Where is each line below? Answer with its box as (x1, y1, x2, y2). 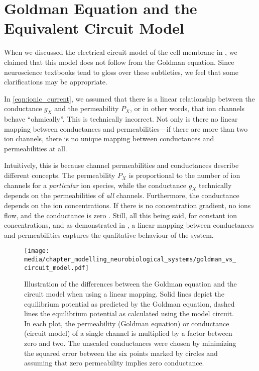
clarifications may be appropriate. (4, 76, 107, 87)
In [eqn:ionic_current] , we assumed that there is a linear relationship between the (4, 93, 255, 104)
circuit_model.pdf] (24, 264, 89, 271)
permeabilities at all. (4, 143, 67, 153)
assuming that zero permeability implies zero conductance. (24, 357, 204, 368)
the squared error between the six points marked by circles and (24, 347, 218, 358)
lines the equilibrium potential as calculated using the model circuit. (24, 308, 234, 319)
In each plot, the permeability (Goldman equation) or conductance (24, 318, 229, 328)
